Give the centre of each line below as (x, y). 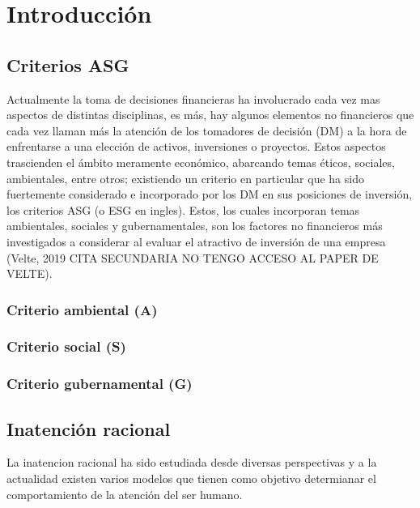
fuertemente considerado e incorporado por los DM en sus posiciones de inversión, (210, 194)
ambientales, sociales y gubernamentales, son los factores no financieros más (195, 226)
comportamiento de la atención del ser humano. (125, 494)
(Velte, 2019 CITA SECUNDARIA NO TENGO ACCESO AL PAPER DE (193, 257)
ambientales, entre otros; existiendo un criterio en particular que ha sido (185, 178)
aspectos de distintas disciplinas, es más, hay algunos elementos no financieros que (210, 115)
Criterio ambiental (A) (82, 309)
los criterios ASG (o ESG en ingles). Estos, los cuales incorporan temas (183, 209)
